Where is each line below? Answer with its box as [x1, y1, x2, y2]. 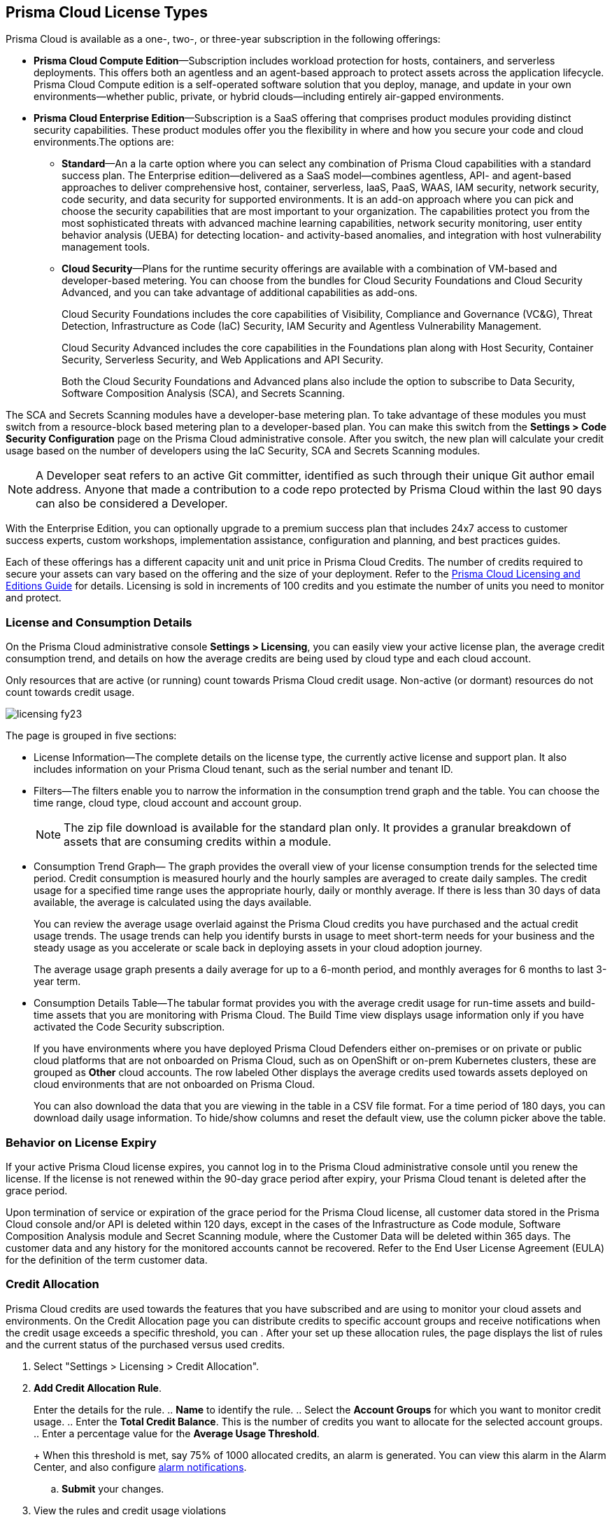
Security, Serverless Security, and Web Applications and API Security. [62, 354, 383, 366]
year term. [34, 975, 81, 988]
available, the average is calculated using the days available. [34, 896, 312, 909]
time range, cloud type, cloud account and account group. [34, 797, 302, 809]
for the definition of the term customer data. [6, 1253, 208, 1266]
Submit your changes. [62, 1482, 164, 1495]
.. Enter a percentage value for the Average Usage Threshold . [34, 1427, 320, 1439]
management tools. [62, 241, 150, 253]
